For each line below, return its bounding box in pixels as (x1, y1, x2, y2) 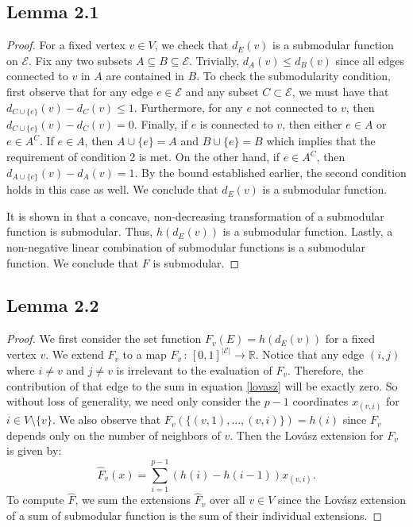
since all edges (335, 52, 405, 68)
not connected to (255, 98, 338, 115)
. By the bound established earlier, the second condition (134, 163, 407, 180)
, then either (282, 116, 342, 133)
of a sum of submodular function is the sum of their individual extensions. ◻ (6, 507, 383, 524)
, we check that (154, 37, 229, 53)
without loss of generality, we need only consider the (6, 393, 261, 410)
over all (209, 491, 245, 508)
